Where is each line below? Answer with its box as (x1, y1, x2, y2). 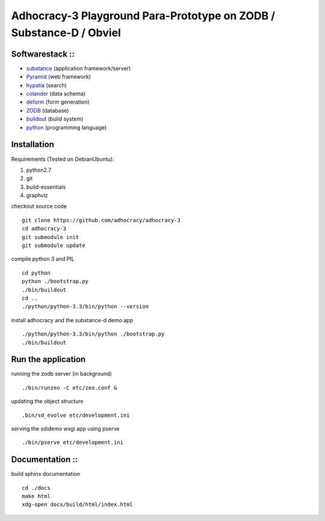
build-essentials (26, 183, 66, 190)
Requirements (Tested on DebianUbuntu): (11, 155, 114, 163)
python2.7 (26, 166, 52, 173)
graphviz (26, 192, 48, 199)
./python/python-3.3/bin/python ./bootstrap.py (22, 331, 165, 337)
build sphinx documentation (11, 470, 81, 478)
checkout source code (11, 202, 67, 210)
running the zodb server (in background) (11, 370, 113, 378)
